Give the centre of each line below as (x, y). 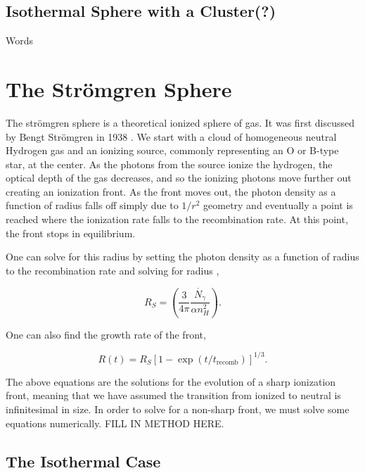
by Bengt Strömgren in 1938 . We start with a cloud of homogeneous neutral (171, 136)
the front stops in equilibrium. (71, 233)
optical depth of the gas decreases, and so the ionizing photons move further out (179, 178)
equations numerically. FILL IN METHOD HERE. (115, 423)
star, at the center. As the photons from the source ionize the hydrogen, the (169, 164)
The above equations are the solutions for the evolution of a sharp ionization (171, 381)
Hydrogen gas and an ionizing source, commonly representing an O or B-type (172, 150)
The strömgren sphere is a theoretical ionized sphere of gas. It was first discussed (180, 122)
